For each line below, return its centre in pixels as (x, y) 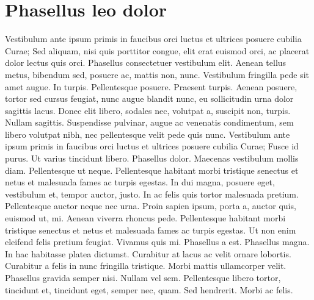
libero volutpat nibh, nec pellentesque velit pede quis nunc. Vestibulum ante (148, 134)
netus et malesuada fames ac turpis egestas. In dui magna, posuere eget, (140, 182)
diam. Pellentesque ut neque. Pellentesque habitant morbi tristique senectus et (152, 170)
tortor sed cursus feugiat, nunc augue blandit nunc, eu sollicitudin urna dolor (149, 98)
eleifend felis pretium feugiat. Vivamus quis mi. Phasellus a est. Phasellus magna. (157, 242)
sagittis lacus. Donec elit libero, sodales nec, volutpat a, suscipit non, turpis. (148, 110)
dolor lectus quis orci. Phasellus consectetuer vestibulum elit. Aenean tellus (146, 62)
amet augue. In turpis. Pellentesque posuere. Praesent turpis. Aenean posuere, (151, 86)
